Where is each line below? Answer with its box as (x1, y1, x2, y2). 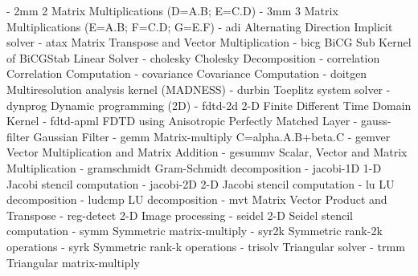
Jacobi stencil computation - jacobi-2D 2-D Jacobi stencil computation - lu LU (6, 175, 395, 192)
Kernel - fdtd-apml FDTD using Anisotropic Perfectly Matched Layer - (6, 112, 358, 129)
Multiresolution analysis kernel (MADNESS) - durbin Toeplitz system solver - (6, 80, 391, 97)
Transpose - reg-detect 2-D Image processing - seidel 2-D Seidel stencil (6, 206, 353, 223)
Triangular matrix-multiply (6, 254, 140, 270)
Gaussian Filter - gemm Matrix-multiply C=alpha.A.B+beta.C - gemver (33, 128, 391, 144)
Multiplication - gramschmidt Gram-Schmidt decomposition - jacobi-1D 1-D (6, 159, 382, 176)
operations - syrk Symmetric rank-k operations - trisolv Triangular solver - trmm (6, 237, 405, 254)
